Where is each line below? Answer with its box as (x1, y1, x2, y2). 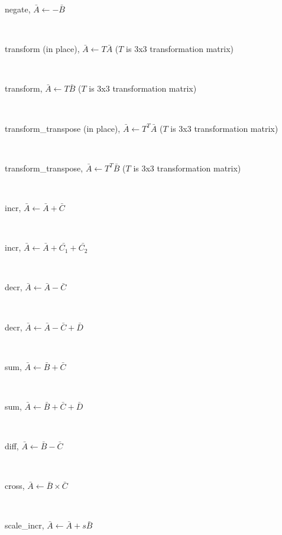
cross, (5, 479, 25, 492)
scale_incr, (5, 519, 44, 531)
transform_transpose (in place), (5, 122, 121, 134)
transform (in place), (5, 43, 80, 55)
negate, (5, 3, 31, 15)
